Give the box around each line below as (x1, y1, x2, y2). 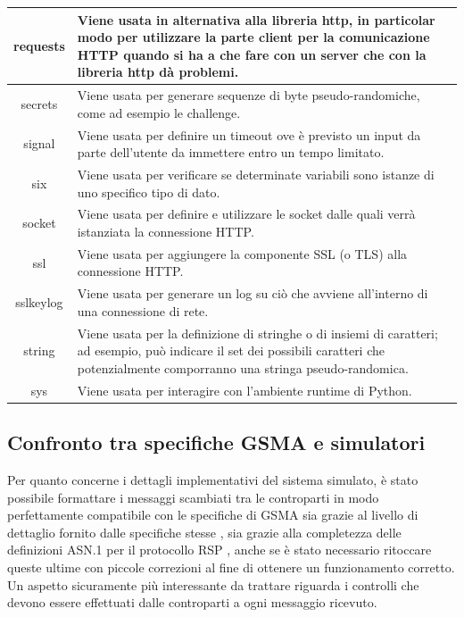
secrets (21, 94, 58, 113)
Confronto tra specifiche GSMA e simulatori (7, 429, 426, 456)
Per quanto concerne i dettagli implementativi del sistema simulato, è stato (7, 471, 418, 489)
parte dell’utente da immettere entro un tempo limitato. (77, 143, 385, 162)
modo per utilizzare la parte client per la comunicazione (77, 28, 430, 46)
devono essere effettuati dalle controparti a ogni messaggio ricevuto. (7, 593, 377, 612)
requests (13, 36, 65, 54)
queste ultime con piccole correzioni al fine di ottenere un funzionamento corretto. (7, 558, 455, 577)
